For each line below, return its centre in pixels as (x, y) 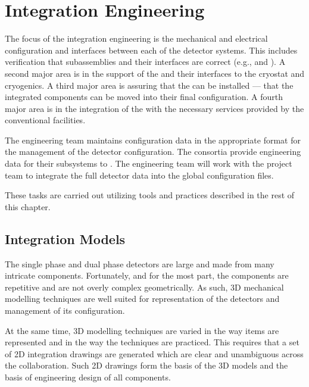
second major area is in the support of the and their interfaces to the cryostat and (155, 73)
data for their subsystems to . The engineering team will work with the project (149, 163)
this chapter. (28, 206)
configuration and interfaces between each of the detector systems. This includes (151, 50)
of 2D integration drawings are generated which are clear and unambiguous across (154, 353)
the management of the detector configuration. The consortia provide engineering (153, 152)
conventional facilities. (45, 120)
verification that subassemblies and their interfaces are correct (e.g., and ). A (145, 62)
